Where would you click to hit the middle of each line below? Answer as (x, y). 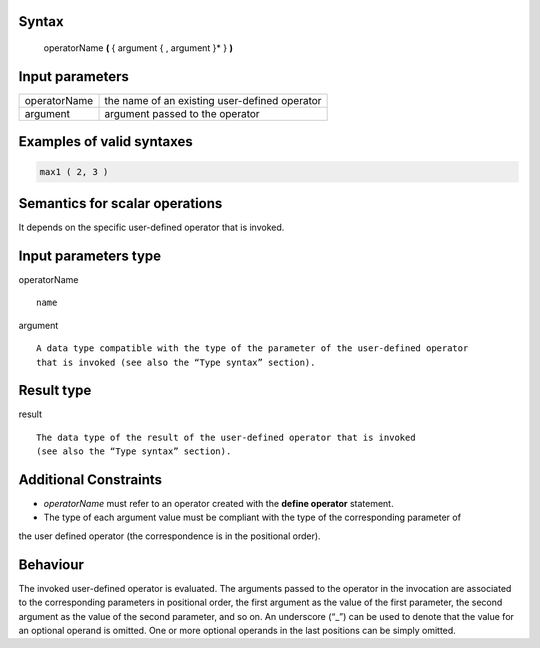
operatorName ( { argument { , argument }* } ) (138, 48)
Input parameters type (90, 255)
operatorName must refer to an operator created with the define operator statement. (218, 504)
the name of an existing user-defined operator (213, 100)
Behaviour (51, 564)
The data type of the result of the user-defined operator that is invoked (226, 437)
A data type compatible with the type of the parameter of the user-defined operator (252, 348)
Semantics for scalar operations (120, 203)
